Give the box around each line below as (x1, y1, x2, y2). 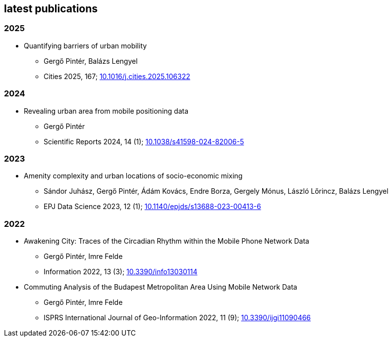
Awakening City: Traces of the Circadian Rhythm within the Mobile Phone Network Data (24, 237, 309, 246)
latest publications (4, 2, 98, 15)
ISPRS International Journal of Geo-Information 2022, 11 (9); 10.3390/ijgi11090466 (44, 313, 311, 322)
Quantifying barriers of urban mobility (24, 41, 147, 50)
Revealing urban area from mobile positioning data (24, 106, 189, 115)
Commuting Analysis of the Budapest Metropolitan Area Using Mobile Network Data (24, 283, 297, 292)
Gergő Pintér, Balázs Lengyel (44, 56, 138, 65)
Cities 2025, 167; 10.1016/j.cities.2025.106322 (44, 72, 190, 81)
